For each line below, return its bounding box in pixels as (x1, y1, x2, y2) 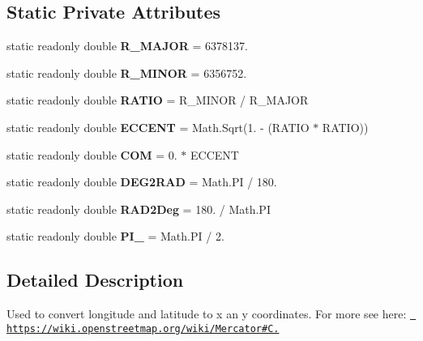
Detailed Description (6, 267, 184, 292)
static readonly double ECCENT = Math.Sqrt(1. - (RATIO (6, 118, 310, 135)
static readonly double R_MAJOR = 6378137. (6, 37, 248, 54)
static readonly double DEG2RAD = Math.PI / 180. (6, 173, 277, 190)
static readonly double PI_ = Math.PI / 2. (6, 228, 224, 245)
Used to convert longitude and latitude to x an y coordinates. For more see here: (6, 305, 407, 322)
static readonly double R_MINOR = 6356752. (6, 64, 247, 81)
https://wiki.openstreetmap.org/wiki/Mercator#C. (6, 322, 280, 335)
